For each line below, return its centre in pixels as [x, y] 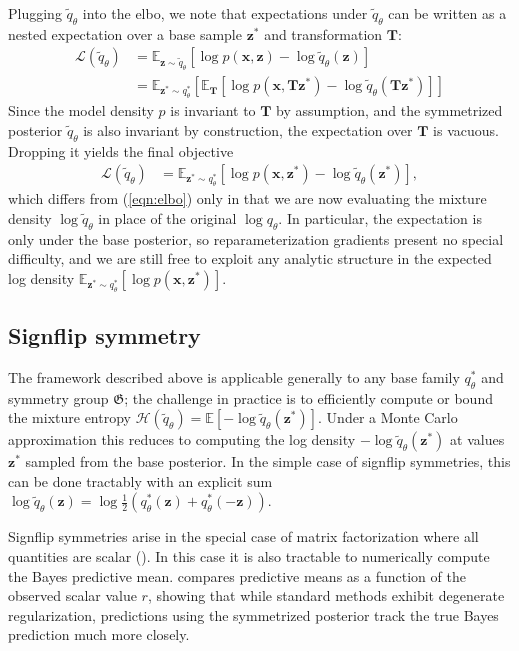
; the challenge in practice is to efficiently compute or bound [308, 397]
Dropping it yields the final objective [121, 150]
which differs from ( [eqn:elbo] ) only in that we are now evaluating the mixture [247, 198]
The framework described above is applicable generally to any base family [234, 376]
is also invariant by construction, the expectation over [248, 129]
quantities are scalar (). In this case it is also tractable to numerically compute [249, 556]
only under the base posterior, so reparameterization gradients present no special [256, 238]
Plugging [35, 13]
